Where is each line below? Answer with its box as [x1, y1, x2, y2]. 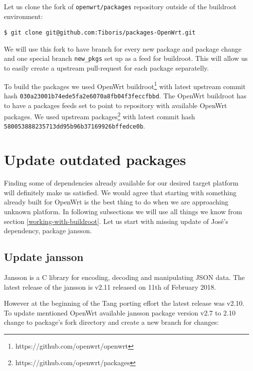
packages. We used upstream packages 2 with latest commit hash [4, 110, 195, 121]
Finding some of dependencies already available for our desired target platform [4, 178, 239, 188]
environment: [4, 11, 43, 21]
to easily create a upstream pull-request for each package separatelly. [4, 63, 209, 73]
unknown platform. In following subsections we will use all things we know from [4, 206, 242, 216]
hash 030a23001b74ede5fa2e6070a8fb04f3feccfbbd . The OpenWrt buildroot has [4, 90, 247, 100]
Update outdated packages [4, 149, 186, 169]
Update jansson [4, 249, 84, 264]
